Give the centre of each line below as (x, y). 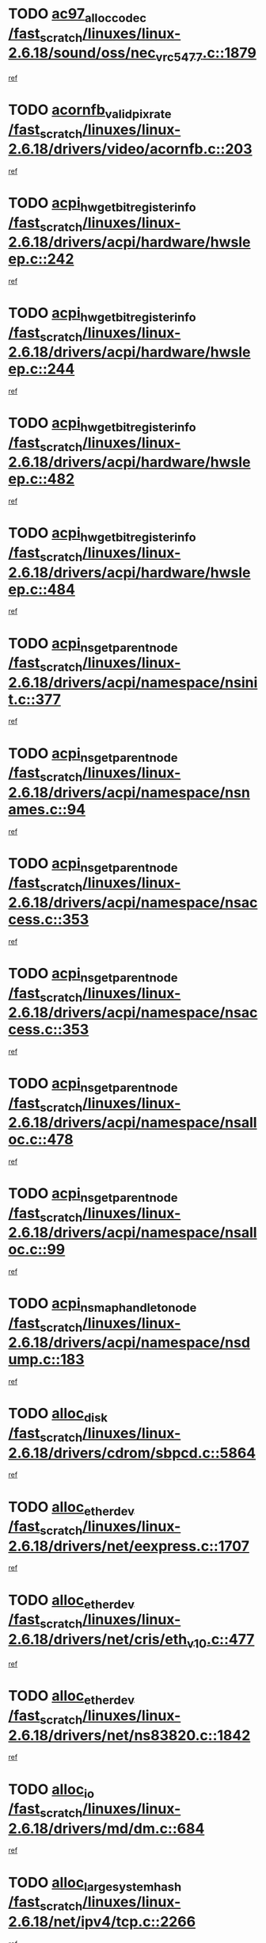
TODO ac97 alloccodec (78, 15)
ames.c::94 (47, 809)
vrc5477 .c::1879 (206, 54)
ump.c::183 (46, 1360)
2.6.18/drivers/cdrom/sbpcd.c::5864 (132, 1453)
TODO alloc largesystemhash (95, 1884)
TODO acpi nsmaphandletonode (103, 1305)
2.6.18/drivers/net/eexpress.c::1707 (129, 1546)
